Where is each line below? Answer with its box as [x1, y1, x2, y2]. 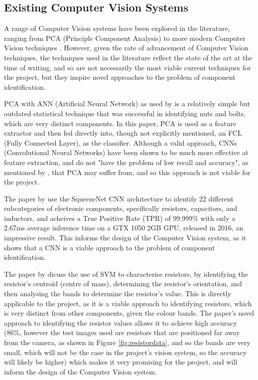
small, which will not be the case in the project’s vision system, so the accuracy [4, 347, 247, 357]
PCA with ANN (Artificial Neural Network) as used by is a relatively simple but [4, 98, 251, 109]
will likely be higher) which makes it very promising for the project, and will [4, 357, 238, 367]
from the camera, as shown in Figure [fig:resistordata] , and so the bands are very [4, 337, 251, 348]
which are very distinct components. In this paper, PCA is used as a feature [4, 118, 236, 128]
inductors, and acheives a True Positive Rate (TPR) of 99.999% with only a [4, 212, 236, 223]
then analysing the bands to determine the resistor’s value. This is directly [4, 288, 232, 299]
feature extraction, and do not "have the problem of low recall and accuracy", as [4, 157, 249, 167]
